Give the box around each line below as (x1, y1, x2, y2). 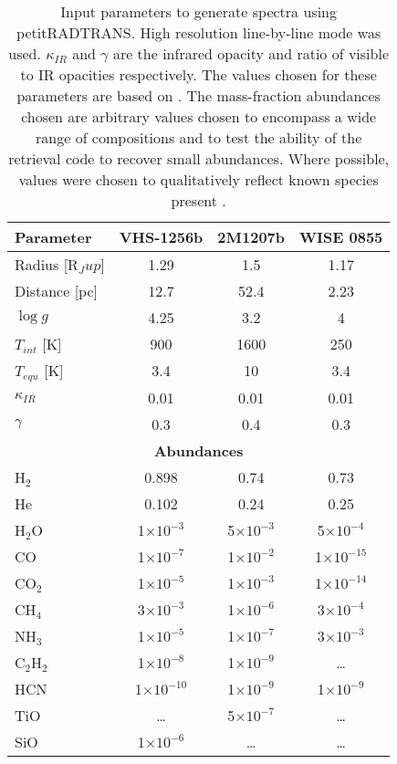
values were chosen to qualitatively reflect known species (18, 169, 379, 190)
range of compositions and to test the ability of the (36, 127, 362, 148)
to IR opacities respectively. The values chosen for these (20, 64, 377, 85)
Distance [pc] (15, 280, 98, 301)
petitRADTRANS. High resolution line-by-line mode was (16, 22, 381, 43)
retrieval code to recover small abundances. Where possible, (8, 148, 390, 169)
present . (171, 190, 226, 211)
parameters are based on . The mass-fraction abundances (16, 85, 381, 106)
